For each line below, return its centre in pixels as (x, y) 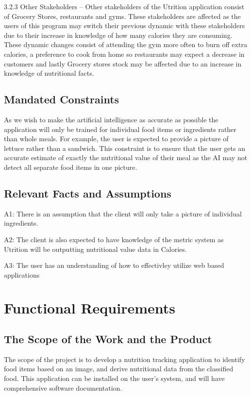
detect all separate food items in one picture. (71, 167)
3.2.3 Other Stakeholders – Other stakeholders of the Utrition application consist (124, 6)
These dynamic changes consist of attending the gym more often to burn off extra (125, 44)
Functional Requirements (90, 308)
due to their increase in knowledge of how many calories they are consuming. (118, 35)
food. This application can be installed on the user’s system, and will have (114, 378)
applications (22, 274)
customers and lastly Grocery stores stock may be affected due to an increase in (123, 63)
